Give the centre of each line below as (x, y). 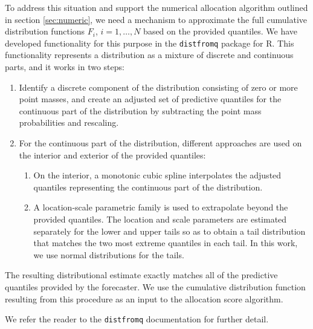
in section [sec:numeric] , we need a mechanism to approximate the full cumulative (156, 19)
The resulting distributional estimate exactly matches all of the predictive (141, 275)
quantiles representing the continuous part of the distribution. (148, 187)
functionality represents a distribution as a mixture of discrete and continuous (149, 55)
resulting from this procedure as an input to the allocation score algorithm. (144, 298)
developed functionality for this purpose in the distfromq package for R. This (150, 43)
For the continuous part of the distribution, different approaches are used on (160, 143)
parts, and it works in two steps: (65, 67)
